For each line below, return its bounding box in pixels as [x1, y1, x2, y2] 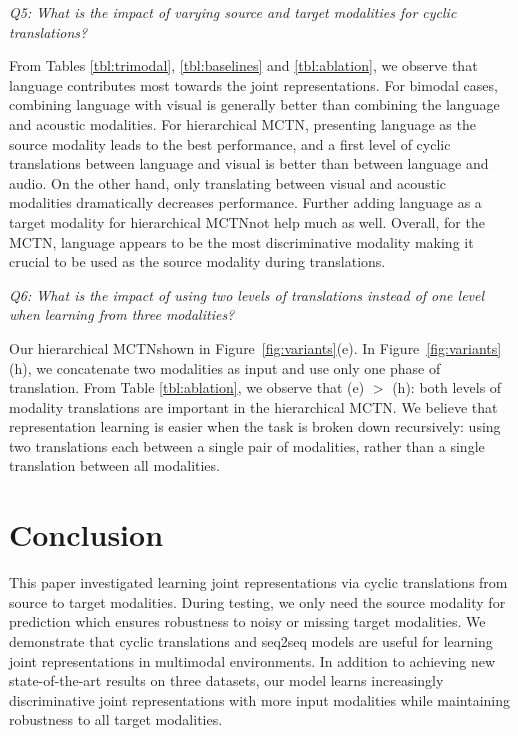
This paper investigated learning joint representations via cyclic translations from [9, 572, 508, 593]
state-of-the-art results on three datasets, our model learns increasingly [9, 670, 444, 691]
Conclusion [9, 514, 164, 555]
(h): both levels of [392, 377, 502, 398]
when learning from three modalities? [9, 304, 235, 325]
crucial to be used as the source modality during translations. [9, 251, 386, 272]
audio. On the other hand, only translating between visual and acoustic [9, 172, 447, 193]
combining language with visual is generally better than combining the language [9, 94, 500, 115]
